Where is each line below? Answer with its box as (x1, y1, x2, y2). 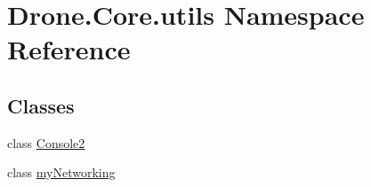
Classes (7, 91, 75, 119)
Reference (7, 31, 131, 67)
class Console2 (7, 133, 85, 152)
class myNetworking (7, 163, 116, 182)
